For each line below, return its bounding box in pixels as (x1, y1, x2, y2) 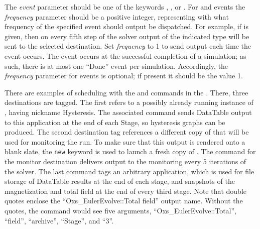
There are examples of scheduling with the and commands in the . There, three (5, 87, 248, 97)
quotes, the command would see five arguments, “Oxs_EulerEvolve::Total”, (5, 205, 236, 215)
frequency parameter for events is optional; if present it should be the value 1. (5, 70, 243, 81)
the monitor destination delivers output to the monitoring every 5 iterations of (5, 156, 246, 166)
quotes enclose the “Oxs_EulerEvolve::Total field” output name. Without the (5, 195, 243, 206)
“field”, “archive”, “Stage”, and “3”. (5, 215, 114, 225)
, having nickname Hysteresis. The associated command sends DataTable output (5, 106, 252, 117)
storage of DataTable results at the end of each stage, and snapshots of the (5, 176, 235, 186)
